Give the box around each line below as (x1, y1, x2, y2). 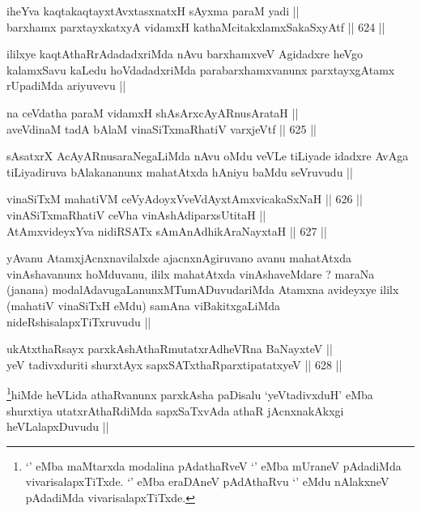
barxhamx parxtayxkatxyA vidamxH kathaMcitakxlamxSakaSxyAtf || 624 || (6, 18, 385, 35)
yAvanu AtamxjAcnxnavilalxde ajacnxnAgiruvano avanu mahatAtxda (6, 249, 351, 266)
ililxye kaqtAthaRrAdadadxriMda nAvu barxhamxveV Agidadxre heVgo (6, 45, 363, 62)
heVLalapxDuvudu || (6, 418, 109, 435)
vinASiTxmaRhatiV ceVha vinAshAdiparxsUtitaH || (6, 206, 266, 223)
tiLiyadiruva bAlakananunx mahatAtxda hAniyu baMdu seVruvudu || (6, 163, 353, 180)
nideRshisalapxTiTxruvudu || (6, 313, 151, 330)
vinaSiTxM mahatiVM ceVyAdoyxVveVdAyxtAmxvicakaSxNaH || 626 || (6, 190, 363, 207)
